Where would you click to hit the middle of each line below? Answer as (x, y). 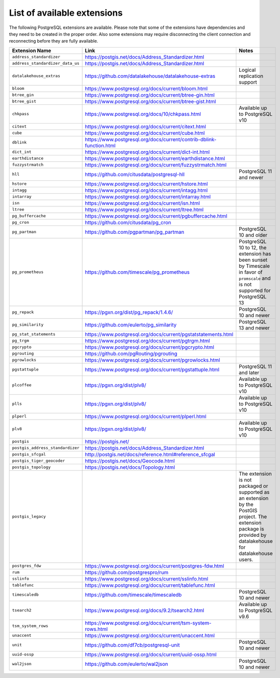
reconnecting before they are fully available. (53, 41)
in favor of (251, 272)
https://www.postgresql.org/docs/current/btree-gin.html (150, 95)
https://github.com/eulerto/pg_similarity (131, 325)
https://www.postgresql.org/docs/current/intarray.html (148, 197)
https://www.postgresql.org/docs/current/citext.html (145, 126)
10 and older (253, 235)
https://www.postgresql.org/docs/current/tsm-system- (148, 623)
